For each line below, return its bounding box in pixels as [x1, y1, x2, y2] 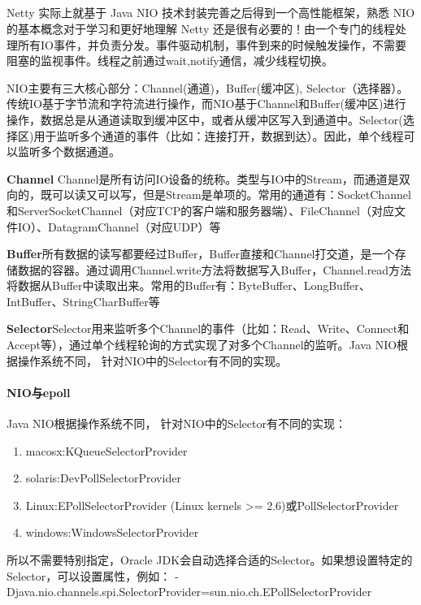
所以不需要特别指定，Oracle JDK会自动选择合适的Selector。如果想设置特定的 [7, 551, 413, 568]
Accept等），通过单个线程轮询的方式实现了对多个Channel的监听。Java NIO [7, 336, 397, 353]
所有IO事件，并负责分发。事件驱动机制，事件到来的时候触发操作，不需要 [17, 36, 406, 53]
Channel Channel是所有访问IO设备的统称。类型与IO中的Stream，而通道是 [7, 170, 399, 187]
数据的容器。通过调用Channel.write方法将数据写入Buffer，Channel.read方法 [17, 261, 412, 278]
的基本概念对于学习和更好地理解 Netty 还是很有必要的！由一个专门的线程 [7, 19, 395, 37]
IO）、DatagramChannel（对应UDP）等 [17, 218, 221, 235]
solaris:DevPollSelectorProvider [25, 469, 181, 486]
